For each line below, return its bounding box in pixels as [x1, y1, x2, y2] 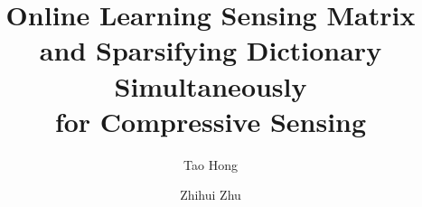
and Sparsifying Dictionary [39, 32, 382, 69]
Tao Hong [183, 155, 238, 174]
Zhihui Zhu [180, 185, 241, 204]
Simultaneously [114, 67, 307, 104]
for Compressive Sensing [54, 102, 367, 139]
